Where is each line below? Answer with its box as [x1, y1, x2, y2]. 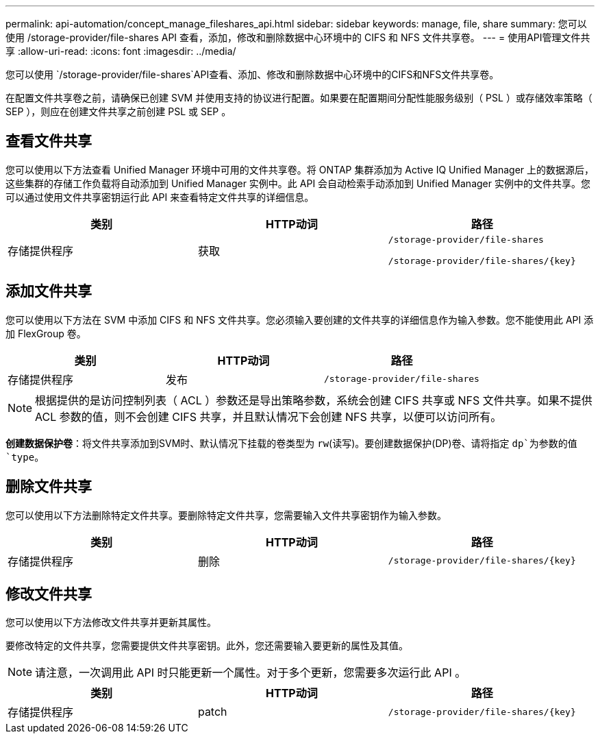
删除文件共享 [5, 478, 92, 496]
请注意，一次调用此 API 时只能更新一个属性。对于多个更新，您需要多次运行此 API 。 [35, 666, 466, 680]
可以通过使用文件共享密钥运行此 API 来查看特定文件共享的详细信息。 [5, 191, 314, 203]
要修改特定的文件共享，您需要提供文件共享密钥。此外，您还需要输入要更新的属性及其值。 [5, 640, 408, 652]
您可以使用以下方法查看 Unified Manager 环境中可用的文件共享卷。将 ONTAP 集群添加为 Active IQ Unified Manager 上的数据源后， [5, 163, 595, 175]
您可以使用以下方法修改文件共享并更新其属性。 [5, 616, 216, 629]
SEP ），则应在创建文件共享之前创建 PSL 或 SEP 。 [5, 106, 232, 117]
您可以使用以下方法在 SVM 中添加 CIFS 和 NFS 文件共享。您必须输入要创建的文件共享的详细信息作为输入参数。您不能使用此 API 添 [5, 313, 594, 326]
